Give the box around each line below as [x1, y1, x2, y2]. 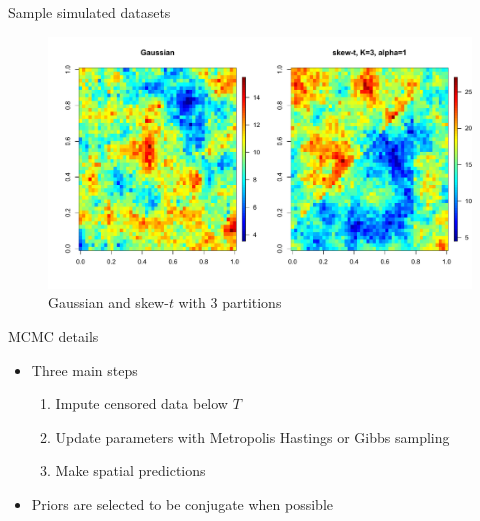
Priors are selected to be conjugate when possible [31, 493, 334, 514]
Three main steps [31, 359, 138, 380]
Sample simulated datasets [8, 2, 171, 22]
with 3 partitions [178, 292, 282, 313]
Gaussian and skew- [48, 292, 169, 313]
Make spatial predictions [55, 460, 206, 481]
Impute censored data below [55, 393, 228, 414]
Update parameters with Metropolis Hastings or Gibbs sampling [55, 426, 450, 447]
